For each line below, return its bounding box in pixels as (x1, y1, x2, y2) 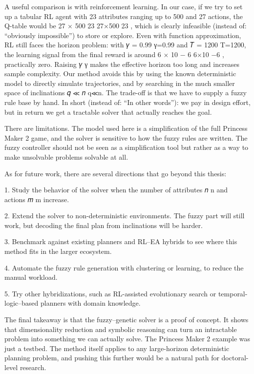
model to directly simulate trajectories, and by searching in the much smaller (4, 78, 235, 88)
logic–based (4, 298, 39, 308)
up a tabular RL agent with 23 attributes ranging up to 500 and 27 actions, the (4, 11, 243, 21)
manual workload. (4, 272, 58, 282)
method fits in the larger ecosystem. (4, 246, 112, 256)
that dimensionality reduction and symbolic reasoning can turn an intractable (4, 324, 237, 334)
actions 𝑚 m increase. (4, 194, 69, 204)
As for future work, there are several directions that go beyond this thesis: (4, 168, 227, 178)
